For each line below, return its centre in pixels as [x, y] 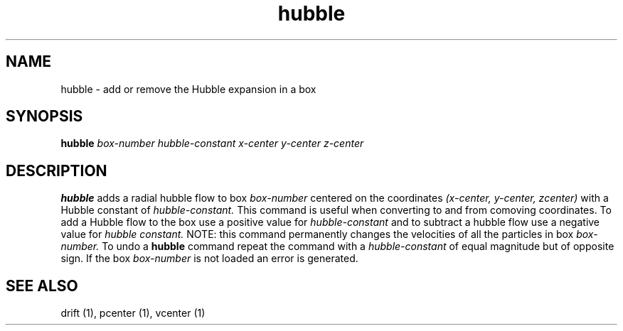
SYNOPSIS [44, 116]
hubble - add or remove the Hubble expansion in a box [188, 89]
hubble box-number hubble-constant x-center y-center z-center [212, 143]
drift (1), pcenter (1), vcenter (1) [133, 313]
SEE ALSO [42, 286]
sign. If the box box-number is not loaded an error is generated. [209, 259]
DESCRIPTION [57, 170]
